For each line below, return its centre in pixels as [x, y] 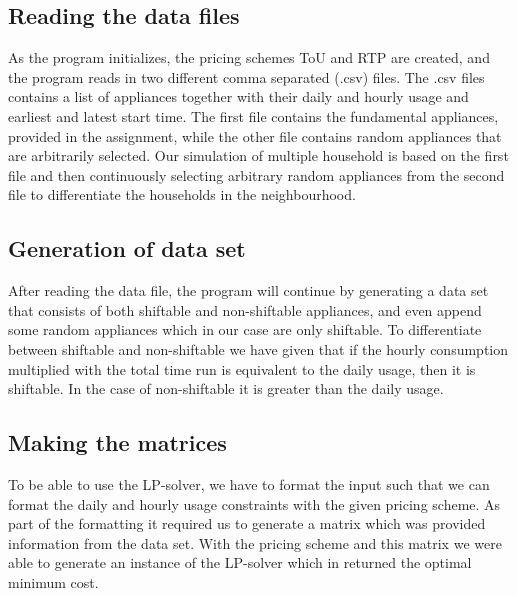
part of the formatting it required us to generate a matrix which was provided [247, 523]
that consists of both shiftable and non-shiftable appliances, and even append [245, 309]
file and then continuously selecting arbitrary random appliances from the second [256, 174]
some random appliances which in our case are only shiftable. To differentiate [245, 329]
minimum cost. [53, 581]
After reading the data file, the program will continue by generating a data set [248, 290]
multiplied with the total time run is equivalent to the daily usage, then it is [242, 368]
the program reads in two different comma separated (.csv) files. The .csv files [246, 76]
